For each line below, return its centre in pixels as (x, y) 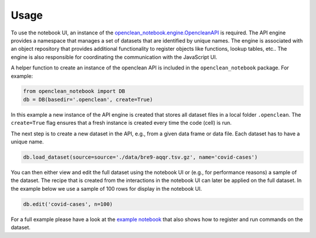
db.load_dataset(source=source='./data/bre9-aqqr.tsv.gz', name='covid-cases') (140, 157)
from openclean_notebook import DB (74, 91)
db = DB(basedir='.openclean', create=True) (88, 99)
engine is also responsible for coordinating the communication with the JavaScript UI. (114, 57)
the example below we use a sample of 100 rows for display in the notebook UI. (106, 188)
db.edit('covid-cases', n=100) (68, 204)
